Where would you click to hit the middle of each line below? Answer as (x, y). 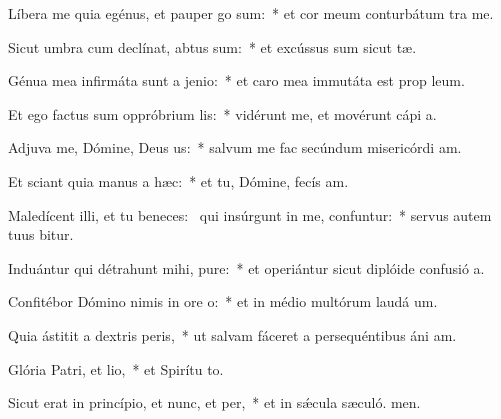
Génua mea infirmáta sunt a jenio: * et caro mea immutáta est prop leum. (236, 80)
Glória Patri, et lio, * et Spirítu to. (116, 368)
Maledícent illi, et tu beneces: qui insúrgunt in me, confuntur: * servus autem (250, 214)
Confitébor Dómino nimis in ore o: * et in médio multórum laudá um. (223, 301)
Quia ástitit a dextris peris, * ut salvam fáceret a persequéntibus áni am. (232, 334)
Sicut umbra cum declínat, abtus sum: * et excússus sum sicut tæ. (212, 46)
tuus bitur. (41, 234)
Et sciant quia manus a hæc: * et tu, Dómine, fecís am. (178, 180)
